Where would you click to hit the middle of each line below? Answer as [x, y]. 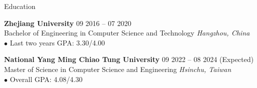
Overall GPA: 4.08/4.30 [46, 79]
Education [20, 6]
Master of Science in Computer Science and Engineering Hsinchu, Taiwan [118, 69]
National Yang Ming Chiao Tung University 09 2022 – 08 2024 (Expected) [129, 59]
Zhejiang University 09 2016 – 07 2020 [68, 23]
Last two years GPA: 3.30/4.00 [57, 42]
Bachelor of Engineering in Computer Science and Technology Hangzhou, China [127, 33]
